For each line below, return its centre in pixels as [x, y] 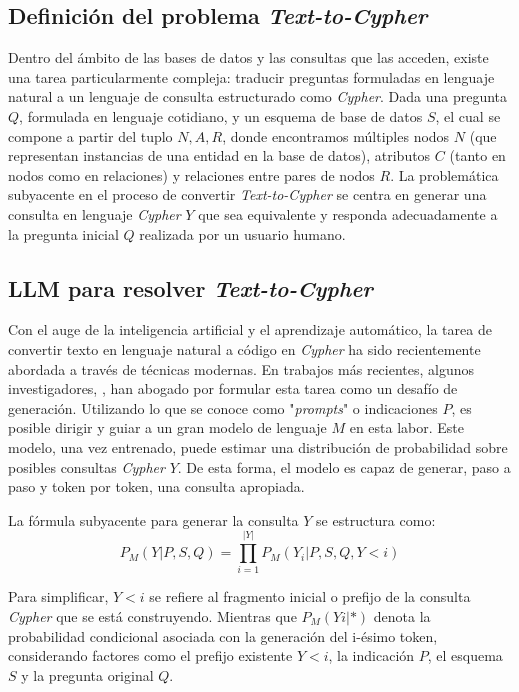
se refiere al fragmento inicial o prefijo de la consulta [310, 596]
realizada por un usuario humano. [242, 233]
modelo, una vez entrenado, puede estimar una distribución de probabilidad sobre [258, 446]
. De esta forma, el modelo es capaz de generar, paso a [344, 466]
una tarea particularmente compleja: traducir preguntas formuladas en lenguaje [251, 76]
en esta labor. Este [407, 427]
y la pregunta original [87, 674]
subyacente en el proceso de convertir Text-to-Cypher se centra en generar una [247, 194]
